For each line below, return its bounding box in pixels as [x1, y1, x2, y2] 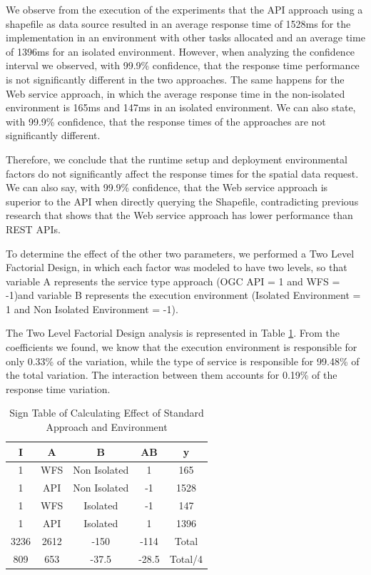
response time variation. [6, 381, 111, 396]
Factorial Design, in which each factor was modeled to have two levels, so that [6, 260, 347, 275]
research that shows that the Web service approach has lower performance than [6, 208, 353, 223]
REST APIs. [6, 221, 61, 236]
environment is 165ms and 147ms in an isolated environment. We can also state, [6, 100, 356, 115]
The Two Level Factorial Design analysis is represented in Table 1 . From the [6, 325, 340, 340]
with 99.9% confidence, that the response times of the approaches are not [6, 113, 326, 128]
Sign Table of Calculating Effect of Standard [9, 405, 204, 420]
